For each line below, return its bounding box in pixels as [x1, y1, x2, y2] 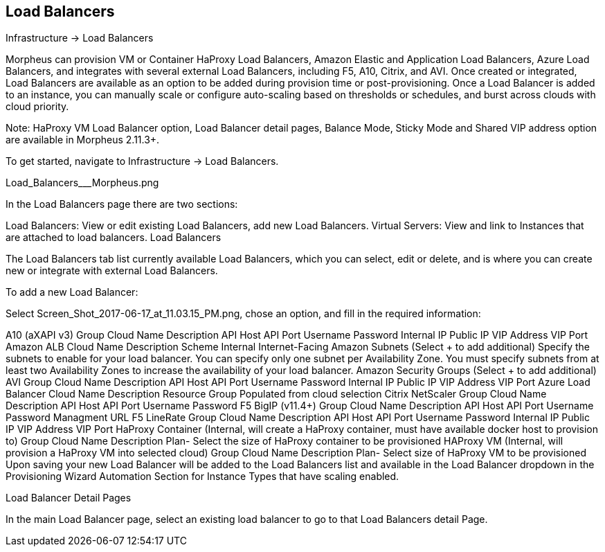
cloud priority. [6, 100, 69, 113]
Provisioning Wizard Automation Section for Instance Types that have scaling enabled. [6, 470, 399, 483]
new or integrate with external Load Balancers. [6, 265, 218, 277]
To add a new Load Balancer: [6, 286, 138, 299]
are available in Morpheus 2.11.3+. [6, 134, 160, 146]
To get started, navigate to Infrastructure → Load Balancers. [6, 155, 279, 168]
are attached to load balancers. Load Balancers [6, 231, 222, 244]
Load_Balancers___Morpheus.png [6, 177, 159, 189]
